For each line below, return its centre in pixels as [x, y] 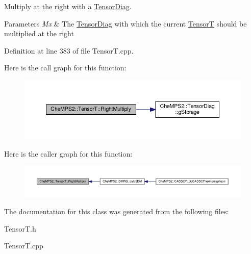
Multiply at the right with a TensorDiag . [68, 6]
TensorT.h [20, 228]
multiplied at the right [39, 33]
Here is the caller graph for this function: [68, 153]
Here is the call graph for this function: [65, 68]
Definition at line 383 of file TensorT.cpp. [69, 50]
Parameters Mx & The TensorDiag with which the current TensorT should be [125, 23]
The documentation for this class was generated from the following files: [117, 211]
